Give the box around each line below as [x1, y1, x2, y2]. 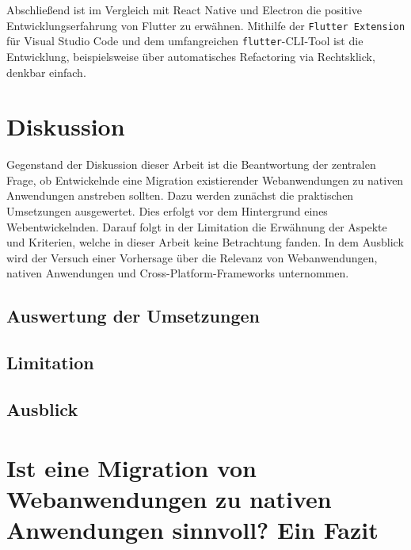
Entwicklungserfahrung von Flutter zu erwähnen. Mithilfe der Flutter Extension [6, 17, 405, 33]
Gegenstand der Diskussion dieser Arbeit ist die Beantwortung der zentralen [6, 156, 376, 173]
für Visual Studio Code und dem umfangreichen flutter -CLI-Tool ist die [6, 32, 363, 49]
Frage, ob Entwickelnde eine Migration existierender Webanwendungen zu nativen [6, 171, 404, 188]
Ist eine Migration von [6, 451, 257, 483]
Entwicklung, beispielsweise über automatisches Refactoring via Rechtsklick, [6, 48, 375, 64]
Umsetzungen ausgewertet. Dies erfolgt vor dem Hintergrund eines [6, 203, 328, 219]
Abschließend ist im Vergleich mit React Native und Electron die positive [6, 2, 363, 17]
